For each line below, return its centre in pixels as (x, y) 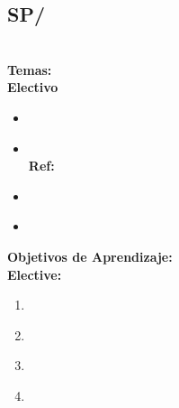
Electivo (33, 87)
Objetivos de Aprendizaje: (90, 256)
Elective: (35, 274)
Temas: (30, 69)
